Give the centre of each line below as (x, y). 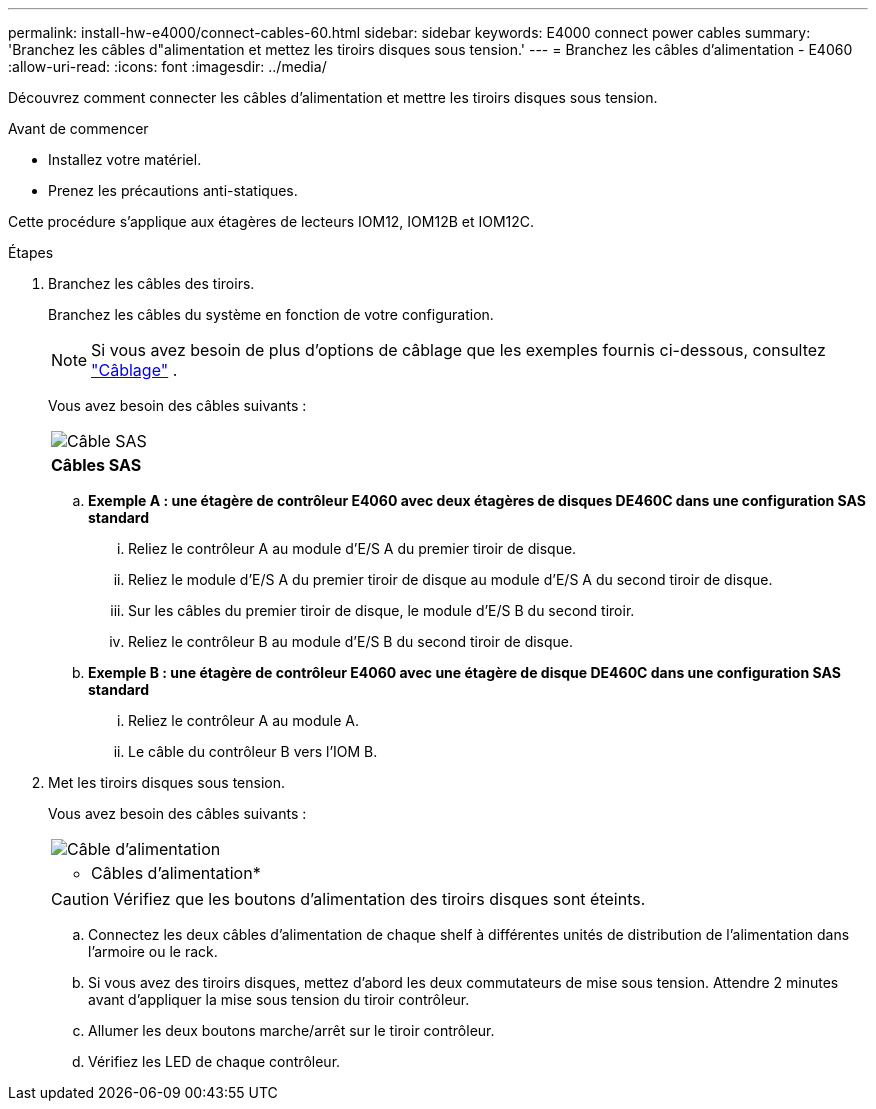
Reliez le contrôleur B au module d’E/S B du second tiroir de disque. (351, 641)
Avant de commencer (78, 128)
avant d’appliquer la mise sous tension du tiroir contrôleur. (279, 999)
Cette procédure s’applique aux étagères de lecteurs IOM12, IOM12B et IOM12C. (271, 221)
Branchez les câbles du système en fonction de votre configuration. (271, 314)
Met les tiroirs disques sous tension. (167, 782)
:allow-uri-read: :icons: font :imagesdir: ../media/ (167, 66)
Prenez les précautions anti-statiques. (173, 190)
